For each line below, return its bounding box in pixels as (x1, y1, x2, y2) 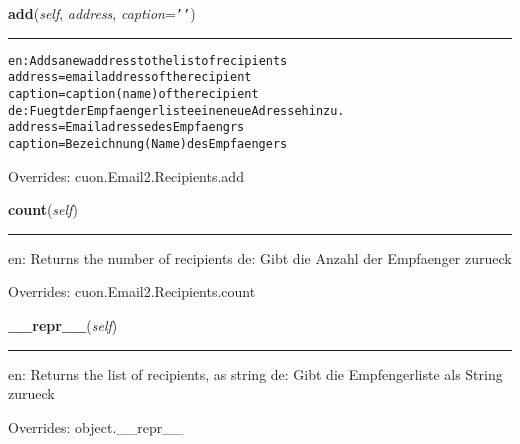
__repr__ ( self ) (8, 314, 118, 335)
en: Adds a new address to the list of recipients (8, 53, 288, 68)
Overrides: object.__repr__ (8, 416, 184, 437)
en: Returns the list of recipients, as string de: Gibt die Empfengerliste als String (8, 363, 503, 384)
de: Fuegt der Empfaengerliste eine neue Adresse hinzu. (8, 103, 345, 118)
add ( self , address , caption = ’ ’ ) (8, 3, 196, 23)
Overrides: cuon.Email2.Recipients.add (8, 165, 244, 186)
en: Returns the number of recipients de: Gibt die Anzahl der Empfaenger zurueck (8, 247, 512, 268)
